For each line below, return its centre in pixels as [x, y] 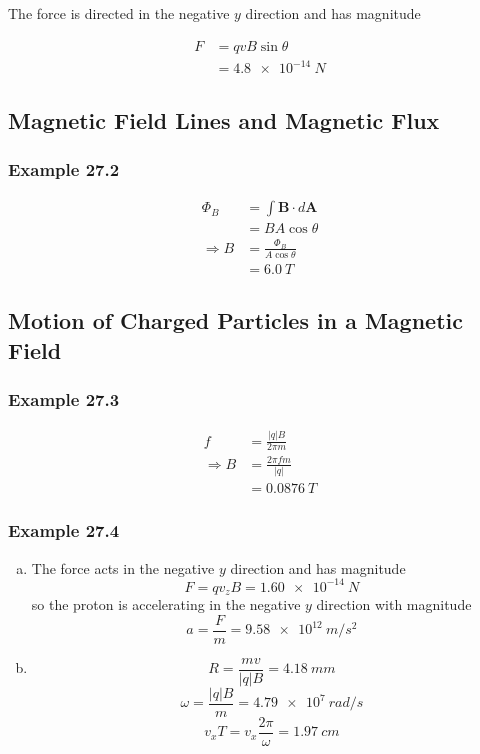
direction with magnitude [394, 604]
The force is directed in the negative [119, 13]
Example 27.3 [64, 398]
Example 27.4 [64, 530]
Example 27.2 [64, 168]
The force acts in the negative [123, 567]
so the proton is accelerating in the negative [166, 604]
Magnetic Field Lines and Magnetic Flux [224, 119]
